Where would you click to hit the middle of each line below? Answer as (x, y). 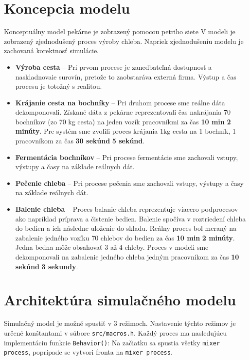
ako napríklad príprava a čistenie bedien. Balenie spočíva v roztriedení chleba (131, 218)
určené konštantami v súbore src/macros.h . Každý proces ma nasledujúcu (116, 332)
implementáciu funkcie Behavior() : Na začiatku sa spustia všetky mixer (112, 342)
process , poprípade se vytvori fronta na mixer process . (88, 352)
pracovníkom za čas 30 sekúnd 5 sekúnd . (80, 141)
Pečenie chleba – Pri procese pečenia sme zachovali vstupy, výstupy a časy (129, 183)
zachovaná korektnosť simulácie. (52, 50)
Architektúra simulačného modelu (120, 300)
